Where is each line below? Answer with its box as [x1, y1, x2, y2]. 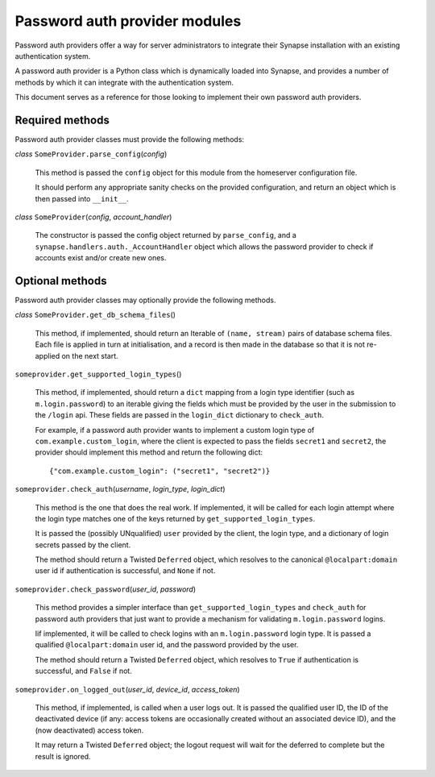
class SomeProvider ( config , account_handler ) [14, 212, 172, 222]
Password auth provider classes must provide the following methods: [14, 135, 245, 144]
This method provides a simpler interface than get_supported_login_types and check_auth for [35, 603, 367, 613]
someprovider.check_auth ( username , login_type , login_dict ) [14, 484, 226, 494]
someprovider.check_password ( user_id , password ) [14, 584, 197, 594]
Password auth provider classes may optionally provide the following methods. [14, 295, 276, 305]
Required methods [14, 113, 110, 127]
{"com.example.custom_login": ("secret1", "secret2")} [49, 466, 271, 476]
